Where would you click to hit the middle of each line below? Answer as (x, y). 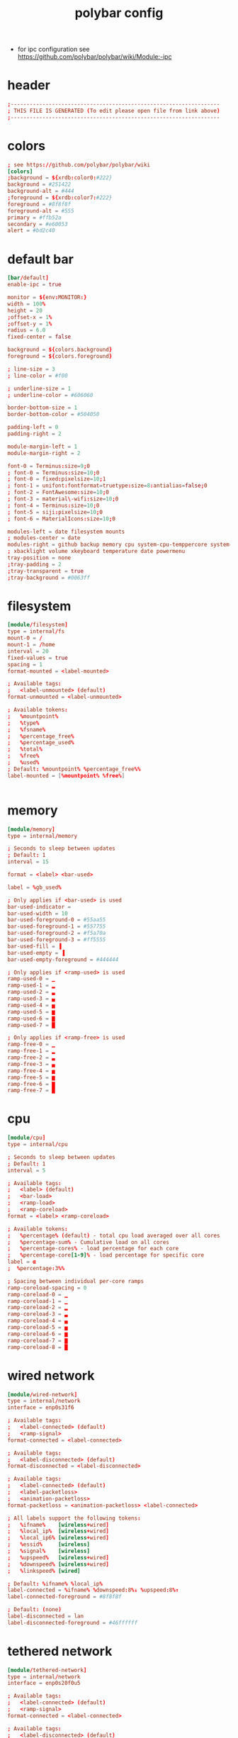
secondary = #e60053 (38, 224)
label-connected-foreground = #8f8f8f (64, 1597)
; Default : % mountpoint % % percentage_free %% (74, 769)
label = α (22, 1262)
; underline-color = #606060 (50, 395)
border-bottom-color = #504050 (53, 415)
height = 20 (25, 310)
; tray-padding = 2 (34, 564)
